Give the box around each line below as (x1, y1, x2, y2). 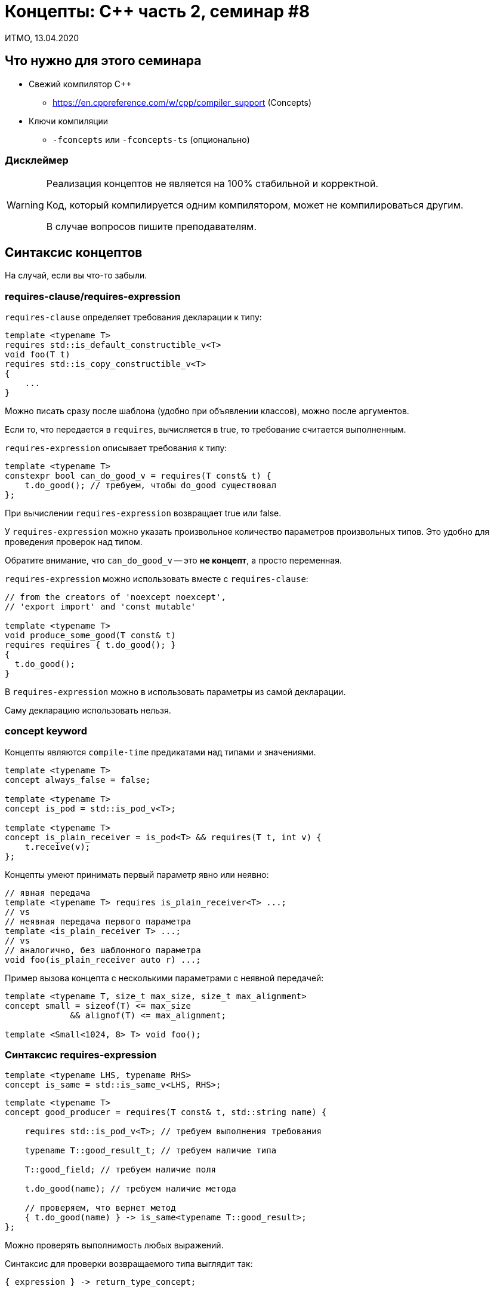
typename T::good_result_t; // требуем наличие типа (24, 1146, 277, 1156)
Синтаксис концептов (5, 244, 143, 260)
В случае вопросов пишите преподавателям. (46, 221, 257, 233)
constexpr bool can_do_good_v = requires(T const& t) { (5, 470, 271, 480)
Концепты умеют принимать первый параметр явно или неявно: (5, 869, 269, 880)
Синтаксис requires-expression (5, 1049, 157, 1061)
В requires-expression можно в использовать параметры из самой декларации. (5, 686, 346, 697)
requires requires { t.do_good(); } (5, 639, 176, 650)
